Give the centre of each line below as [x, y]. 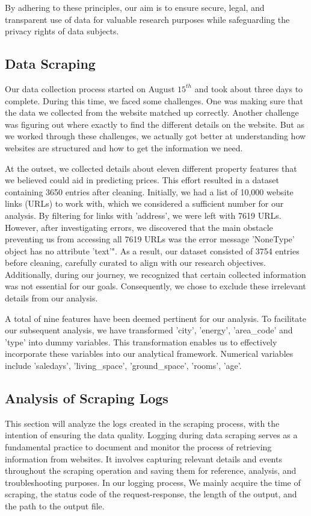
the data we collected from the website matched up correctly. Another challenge [152, 112]
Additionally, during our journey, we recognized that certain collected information [155, 274]
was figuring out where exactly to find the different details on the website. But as [155, 124]
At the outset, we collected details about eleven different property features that [151, 168]
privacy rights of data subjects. [62, 31]
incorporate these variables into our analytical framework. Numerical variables [149, 354]
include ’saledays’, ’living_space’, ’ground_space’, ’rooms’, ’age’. [123, 366]
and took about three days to [249, 88]
